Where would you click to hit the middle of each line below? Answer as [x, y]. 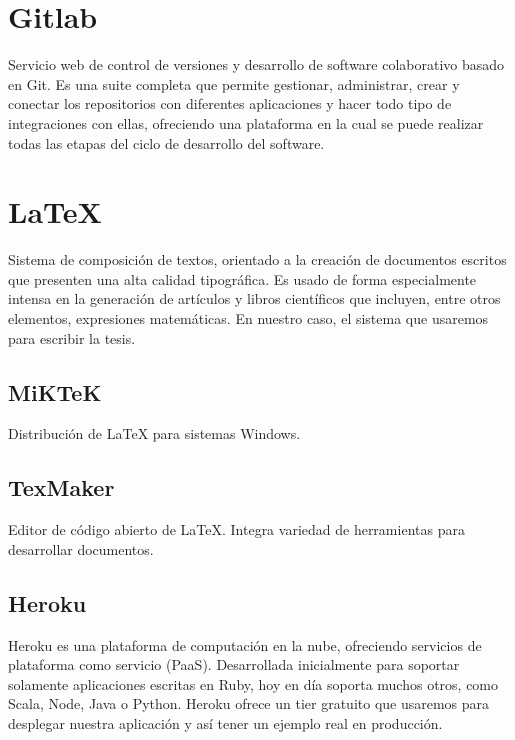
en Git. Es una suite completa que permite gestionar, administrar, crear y [234, 83]
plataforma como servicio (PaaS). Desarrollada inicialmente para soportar [234, 664]
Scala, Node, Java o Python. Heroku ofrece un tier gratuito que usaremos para [249, 703]
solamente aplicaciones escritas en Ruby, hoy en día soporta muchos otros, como [253, 683]
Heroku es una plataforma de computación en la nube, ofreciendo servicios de [245, 644]
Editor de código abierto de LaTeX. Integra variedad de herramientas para [236, 529]
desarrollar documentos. [81, 548]
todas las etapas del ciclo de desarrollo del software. [166, 142]
